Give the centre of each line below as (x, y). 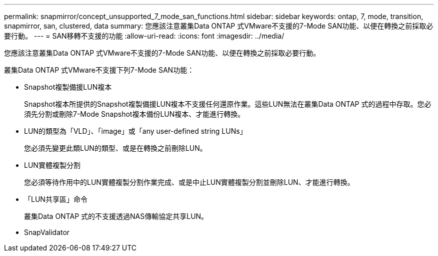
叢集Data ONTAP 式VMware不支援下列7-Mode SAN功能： (99, 70)
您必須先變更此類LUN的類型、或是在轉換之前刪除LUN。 (115, 148)
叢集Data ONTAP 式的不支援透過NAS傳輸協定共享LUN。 (116, 216)
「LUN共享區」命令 (56, 199)
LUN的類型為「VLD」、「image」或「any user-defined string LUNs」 (135, 131)
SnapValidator (47, 232)
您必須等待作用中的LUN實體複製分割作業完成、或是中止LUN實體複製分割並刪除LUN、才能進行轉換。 (189, 182)
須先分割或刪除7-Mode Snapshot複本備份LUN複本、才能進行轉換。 (134, 114)
